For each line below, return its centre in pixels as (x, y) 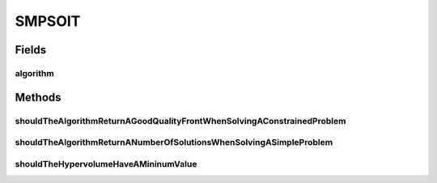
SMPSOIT (48, 21)
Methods (38, 97)
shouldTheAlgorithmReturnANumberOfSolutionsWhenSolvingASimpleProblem (174, 143)
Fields (31, 50)
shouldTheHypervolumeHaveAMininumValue (106, 164)
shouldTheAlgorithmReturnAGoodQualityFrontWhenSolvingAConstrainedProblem (180, 121)
